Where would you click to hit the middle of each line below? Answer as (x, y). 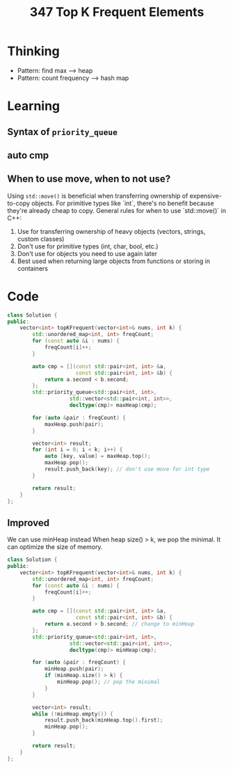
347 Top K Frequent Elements (117, 12)
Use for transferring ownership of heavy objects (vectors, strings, (111, 231)
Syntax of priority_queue (63, 132)
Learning (34, 106)
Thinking (34, 51)
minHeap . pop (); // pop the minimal (108, 682)
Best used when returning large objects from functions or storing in (114, 261)
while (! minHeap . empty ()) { (73, 714)
